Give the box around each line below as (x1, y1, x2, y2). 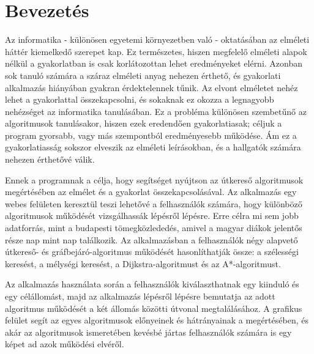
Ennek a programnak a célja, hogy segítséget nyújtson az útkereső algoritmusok (5, 173, 304, 186)
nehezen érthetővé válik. (5, 153, 95, 166)
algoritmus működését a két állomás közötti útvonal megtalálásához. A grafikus (5, 301, 302, 314)
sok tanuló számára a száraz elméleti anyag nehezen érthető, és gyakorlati (5, 68, 281, 81)
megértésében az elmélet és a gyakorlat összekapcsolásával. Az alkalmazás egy (5, 185, 297, 198)
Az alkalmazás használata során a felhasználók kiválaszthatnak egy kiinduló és (5, 278, 299, 290)
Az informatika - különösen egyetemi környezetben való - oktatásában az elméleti (5, 33, 310, 46)
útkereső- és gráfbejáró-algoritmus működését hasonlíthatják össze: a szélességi (5, 245, 299, 258)
